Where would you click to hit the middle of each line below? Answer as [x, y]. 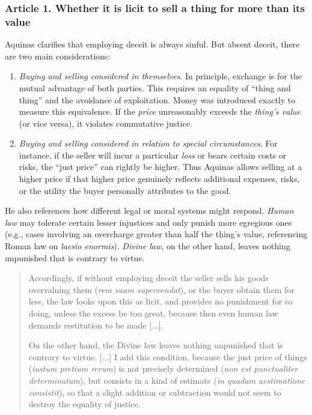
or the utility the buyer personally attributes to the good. [125, 190]
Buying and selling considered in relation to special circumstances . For [148, 143]
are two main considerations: [58, 56]
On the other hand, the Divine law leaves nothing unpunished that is [156, 345]
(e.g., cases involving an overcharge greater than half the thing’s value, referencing [156, 234]
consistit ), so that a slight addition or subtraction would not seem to [155, 392]
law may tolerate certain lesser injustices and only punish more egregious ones [148, 222]
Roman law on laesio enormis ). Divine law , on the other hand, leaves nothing [148, 246]
